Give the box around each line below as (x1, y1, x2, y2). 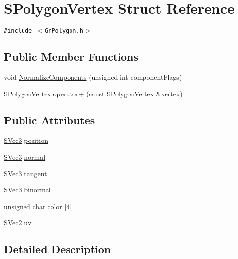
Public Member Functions (4, 49, 138, 64)
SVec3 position (4, 135, 48, 145)
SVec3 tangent (4, 168, 47, 178)
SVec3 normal (4, 151, 46, 162)
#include (4, 27, 32, 35)
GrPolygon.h (45, 27, 83, 35)
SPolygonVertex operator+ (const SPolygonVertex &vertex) (4, 88, 183, 98)
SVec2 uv (4, 217, 32, 228)
